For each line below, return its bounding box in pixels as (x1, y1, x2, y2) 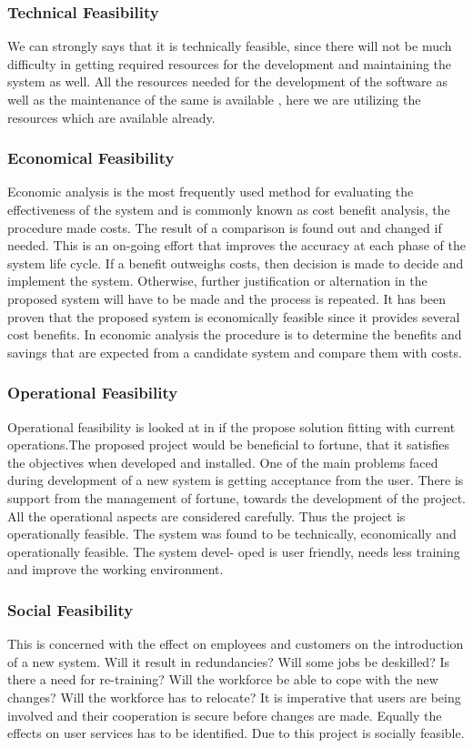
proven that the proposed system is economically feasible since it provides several (7, 307, 460, 326)
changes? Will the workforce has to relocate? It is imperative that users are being (7, 687, 461, 706)
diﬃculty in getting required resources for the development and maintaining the (7, 54, 452, 73)
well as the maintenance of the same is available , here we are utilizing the (7, 90, 421, 108)
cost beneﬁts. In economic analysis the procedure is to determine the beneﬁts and (7, 325, 462, 344)
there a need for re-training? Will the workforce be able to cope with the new (7, 670, 438, 689)
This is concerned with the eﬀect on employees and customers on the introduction (7, 634, 464, 653)
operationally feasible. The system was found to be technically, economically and (7, 524, 457, 543)
